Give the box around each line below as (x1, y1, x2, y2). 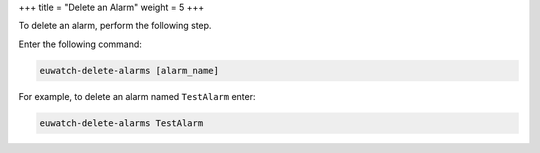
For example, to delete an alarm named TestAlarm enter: (18, 90, 256, 102)
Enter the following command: (18, 38, 142, 50)
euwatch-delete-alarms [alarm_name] (39, 65, 220, 76)
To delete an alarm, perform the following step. (18, 20, 212, 32)
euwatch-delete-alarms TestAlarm (39, 117, 204, 129)
